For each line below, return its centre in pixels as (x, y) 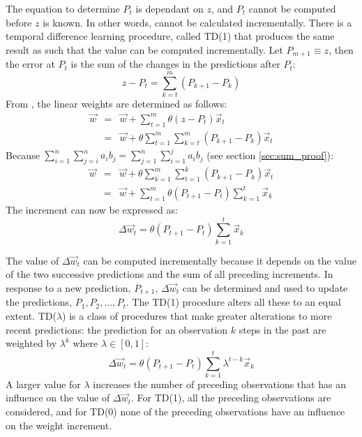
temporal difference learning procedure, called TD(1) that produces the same (170, 36)
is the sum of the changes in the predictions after (175, 64)
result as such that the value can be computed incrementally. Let (144, 49)
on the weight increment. (59, 425)
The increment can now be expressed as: (92, 209)
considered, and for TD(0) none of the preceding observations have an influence (175, 412)
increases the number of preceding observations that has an (219, 384)
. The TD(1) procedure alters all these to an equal (233, 302)
